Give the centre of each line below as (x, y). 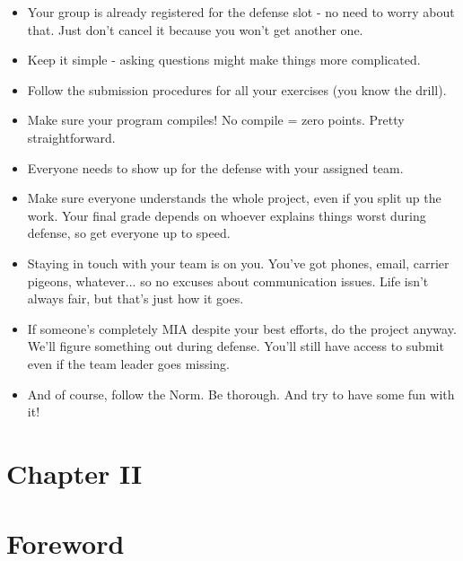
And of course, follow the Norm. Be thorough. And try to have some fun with (241, 394)
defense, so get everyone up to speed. (129, 233)
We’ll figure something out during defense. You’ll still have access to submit (236, 346)
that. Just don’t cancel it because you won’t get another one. (195, 29)
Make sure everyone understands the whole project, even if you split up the (234, 198)
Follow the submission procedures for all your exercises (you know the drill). (237, 89)
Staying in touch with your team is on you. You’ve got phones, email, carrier (238, 263)
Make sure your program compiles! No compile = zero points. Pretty (216, 120)
